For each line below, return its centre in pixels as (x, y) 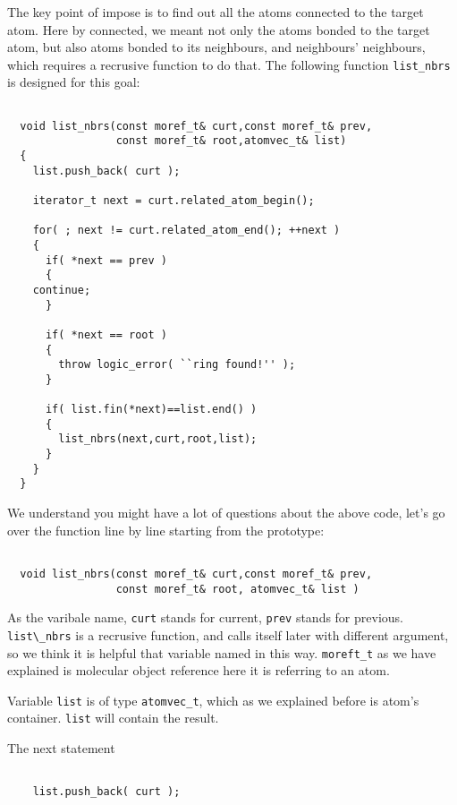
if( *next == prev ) (106, 260)
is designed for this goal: (74, 82)
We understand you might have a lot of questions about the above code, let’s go (226, 513)
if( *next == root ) (106, 334)
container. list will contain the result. (113, 718)
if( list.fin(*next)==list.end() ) (151, 410)
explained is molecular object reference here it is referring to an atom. (199, 670)
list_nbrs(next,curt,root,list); (158, 439)
